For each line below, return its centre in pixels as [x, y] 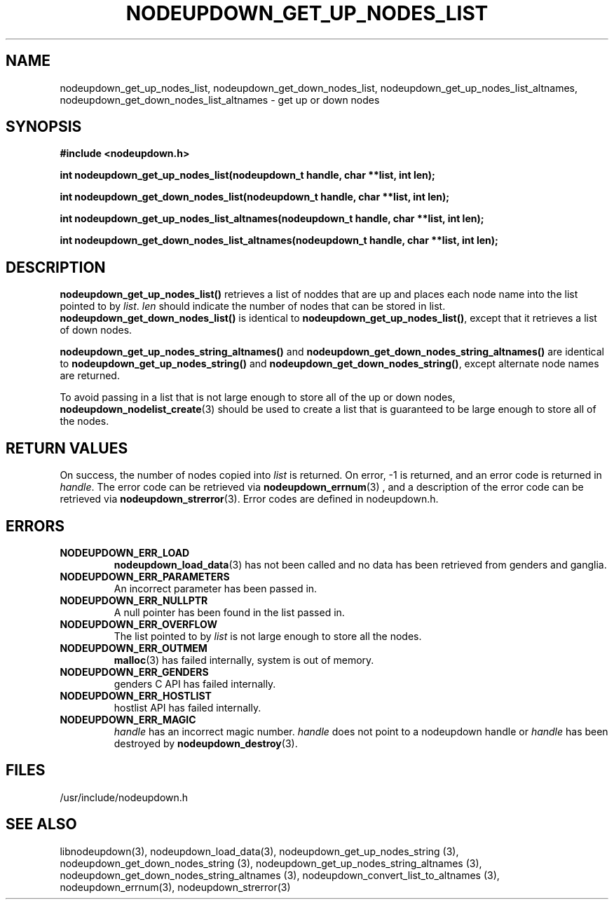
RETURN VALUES [67, 448]
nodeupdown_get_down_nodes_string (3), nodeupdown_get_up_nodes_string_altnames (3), [271, 863]
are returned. [90, 376]
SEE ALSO [41, 824]
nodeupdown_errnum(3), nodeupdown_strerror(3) [175, 887]
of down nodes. [96, 330]
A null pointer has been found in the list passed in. [229, 612]
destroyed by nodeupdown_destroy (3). [206, 743]
